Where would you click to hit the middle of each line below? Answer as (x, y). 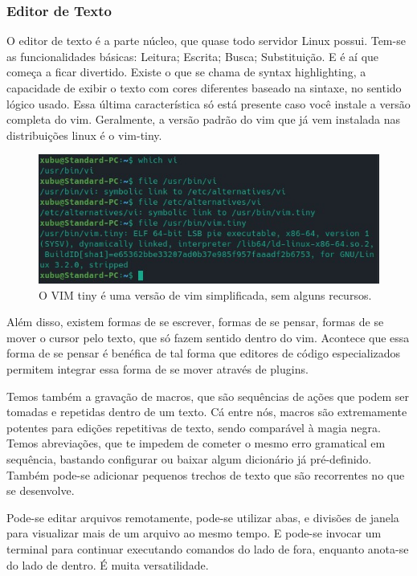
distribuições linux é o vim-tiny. (84, 135)
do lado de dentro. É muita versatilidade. (108, 564)
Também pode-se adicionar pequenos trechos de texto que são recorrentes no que (206, 474)
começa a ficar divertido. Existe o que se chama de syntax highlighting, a (186, 72)
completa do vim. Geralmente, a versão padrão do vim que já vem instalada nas (204, 119)
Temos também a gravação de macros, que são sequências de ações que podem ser (208, 396)
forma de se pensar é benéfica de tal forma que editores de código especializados (204, 353)
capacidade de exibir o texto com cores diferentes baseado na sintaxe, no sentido (204, 88)
